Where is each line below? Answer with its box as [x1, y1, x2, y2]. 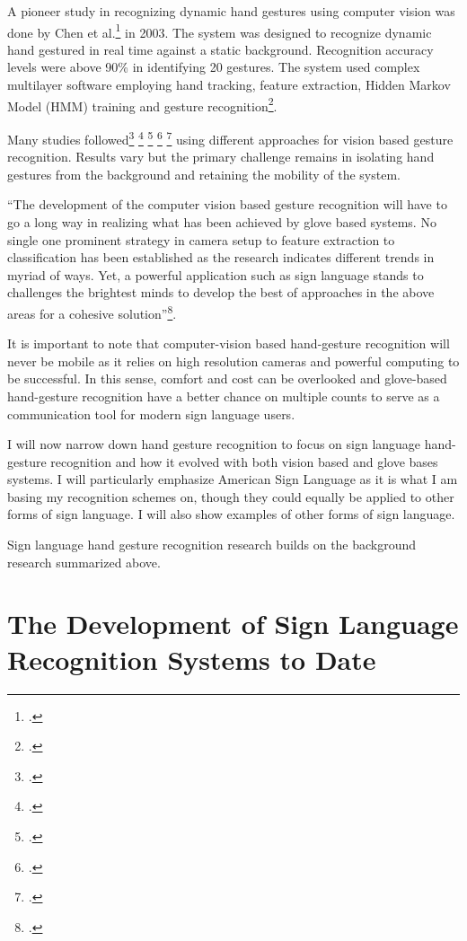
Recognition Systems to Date [7, 640, 376, 677]
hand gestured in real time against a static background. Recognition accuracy [7, 40, 434, 58]
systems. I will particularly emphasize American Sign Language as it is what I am [7, 470, 458, 488]
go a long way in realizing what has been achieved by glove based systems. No [7, 212, 436, 231]
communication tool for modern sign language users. [7, 404, 295, 423]
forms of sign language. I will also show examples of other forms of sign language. [7, 505, 455, 523]
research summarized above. [7, 552, 161, 571]
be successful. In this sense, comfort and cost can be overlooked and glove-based [7, 369, 447, 388]
